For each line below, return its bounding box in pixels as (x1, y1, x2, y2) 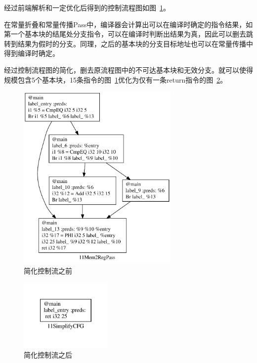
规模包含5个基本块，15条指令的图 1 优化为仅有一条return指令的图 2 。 (4, 74, 227, 85)
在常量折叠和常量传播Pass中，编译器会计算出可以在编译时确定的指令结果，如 (4, 19, 253, 29)
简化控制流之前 (24, 265, 72, 275)
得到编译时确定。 (4, 48, 59, 58)
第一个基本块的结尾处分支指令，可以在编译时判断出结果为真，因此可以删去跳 (4, 29, 253, 39)
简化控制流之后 (24, 350, 72, 360)
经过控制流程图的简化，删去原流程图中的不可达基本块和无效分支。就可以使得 (4, 64, 253, 75)
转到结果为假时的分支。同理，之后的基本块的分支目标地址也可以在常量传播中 (4, 38, 253, 48)
